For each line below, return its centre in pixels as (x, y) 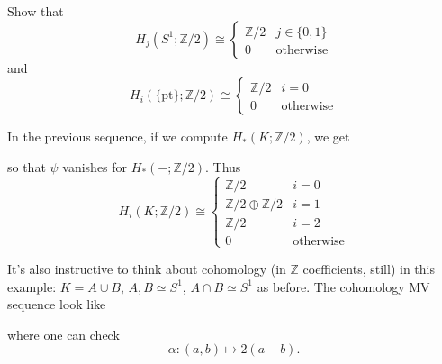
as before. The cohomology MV (343, 286)
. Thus (223, 166)
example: (32, 286)
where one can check (63, 334)
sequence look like (57, 304)
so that (27, 166)
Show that (36, 11)
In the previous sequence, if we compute (117, 136)
